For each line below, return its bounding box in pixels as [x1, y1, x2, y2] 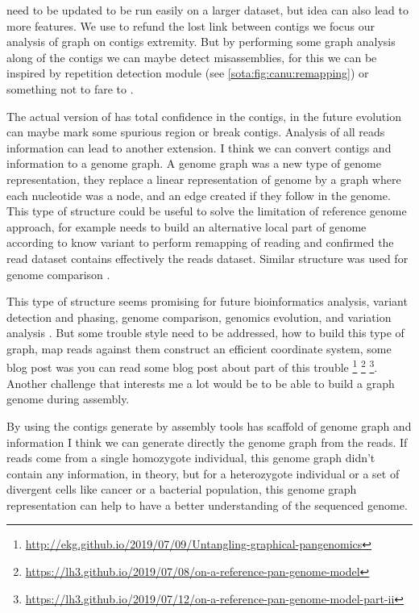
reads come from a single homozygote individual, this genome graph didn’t [6, 449, 375, 466]
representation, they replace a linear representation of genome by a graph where [6, 170, 401, 187]
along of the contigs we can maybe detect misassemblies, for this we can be [6, 48, 377, 65]
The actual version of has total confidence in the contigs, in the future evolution [6, 107, 401, 124]
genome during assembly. [6, 390, 130, 407]
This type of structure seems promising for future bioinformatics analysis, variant [6, 293, 408, 310]
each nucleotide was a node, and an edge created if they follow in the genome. [6, 186, 391, 203]
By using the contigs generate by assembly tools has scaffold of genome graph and [6, 417, 412, 434]
